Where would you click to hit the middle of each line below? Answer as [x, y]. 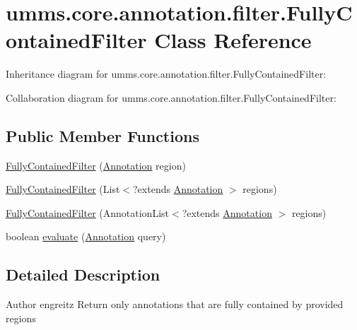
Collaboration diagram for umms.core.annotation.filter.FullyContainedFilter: [171, 97]
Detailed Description [83, 275]
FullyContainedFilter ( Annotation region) [96, 165]
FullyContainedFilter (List [63, 189]
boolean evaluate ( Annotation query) [86, 236]
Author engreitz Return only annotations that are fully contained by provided [175, 304]
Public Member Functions [103, 135]
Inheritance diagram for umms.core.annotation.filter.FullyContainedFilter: [166, 74]
